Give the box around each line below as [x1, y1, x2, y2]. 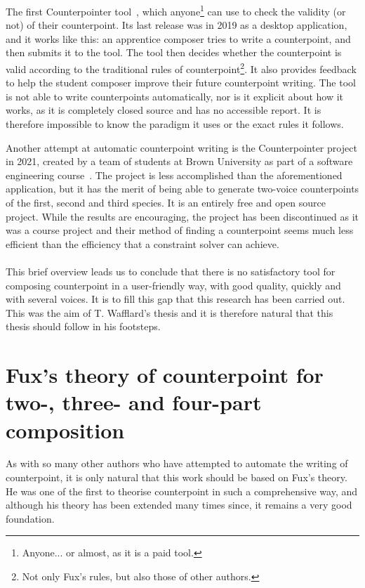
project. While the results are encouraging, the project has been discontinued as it [6, 209, 359, 223]
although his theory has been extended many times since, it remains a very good [6, 497, 352, 512]
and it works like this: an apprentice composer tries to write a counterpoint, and [6, 31, 351, 46]
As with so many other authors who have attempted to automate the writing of [6, 456, 348, 471]
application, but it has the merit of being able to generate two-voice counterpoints [6, 181, 359, 196]
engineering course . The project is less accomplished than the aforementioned [6, 167, 343, 182]
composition [6, 415, 125, 444]
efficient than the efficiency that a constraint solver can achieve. [6, 236, 279, 251]
